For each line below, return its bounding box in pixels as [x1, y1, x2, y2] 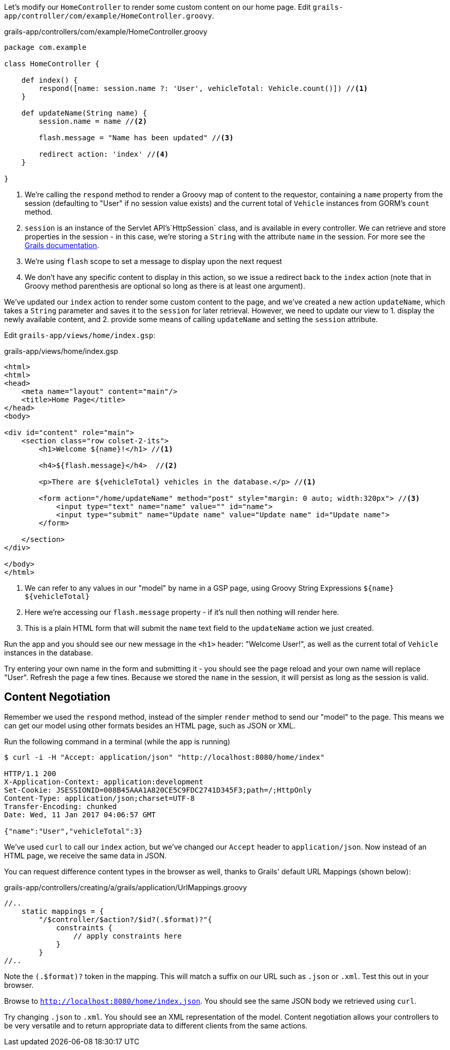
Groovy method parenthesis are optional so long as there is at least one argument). [25, 282, 305, 290]
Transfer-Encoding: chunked [4, 802, 117, 811]
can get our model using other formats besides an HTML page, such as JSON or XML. [4, 721, 295, 730]
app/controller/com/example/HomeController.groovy [4, 12, 212, 20]
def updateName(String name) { [21, 109, 147, 117]
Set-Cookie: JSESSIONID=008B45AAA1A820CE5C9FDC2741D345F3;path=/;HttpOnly [4, 785, 312, 794]
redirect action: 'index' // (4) [39, 150, 169, 158]
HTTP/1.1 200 [4, 769, 57, 778]
